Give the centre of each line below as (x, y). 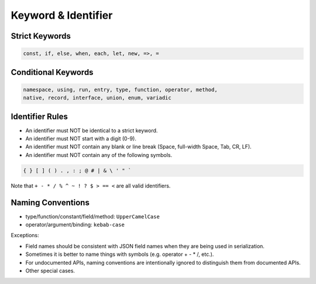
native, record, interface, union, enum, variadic (97, 98)
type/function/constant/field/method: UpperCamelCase (93, 216)
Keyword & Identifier (62, 15)
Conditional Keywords (52, 72)
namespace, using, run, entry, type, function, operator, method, (120, 90)
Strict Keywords (41, 36)
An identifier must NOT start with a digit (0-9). (81, 139)
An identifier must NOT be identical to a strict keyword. (92, 130)
